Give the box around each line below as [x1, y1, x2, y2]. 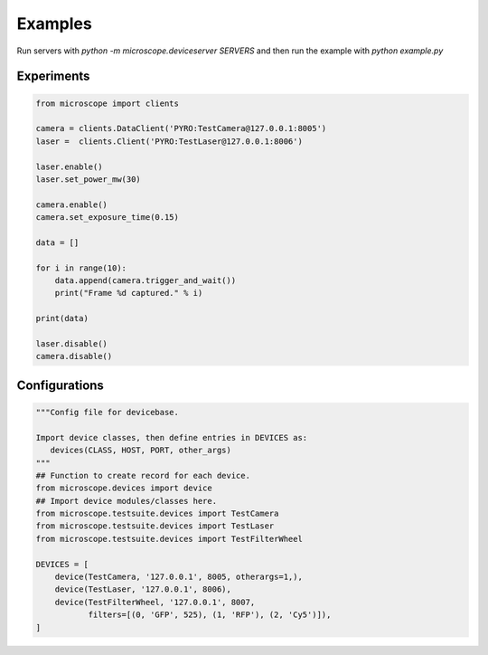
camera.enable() [35, 199, 108, 210]
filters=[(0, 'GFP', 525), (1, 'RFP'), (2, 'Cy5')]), [88, 610, 332, 620]
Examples [16, 14, 92, 33]
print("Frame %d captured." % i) [54, 288, 203, 299]
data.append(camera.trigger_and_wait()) [54, 276, 237, 286]
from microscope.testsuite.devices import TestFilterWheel [35, 534, 303, 544]
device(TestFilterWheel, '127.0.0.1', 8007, [54, 597, 256, 607]
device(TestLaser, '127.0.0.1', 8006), [54, 584, 232, 594]
